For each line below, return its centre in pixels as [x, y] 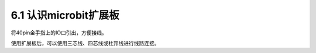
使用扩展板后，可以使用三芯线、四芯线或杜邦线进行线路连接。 [85, 43]
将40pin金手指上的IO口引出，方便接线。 [59, 33]
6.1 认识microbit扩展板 [65, 15]
